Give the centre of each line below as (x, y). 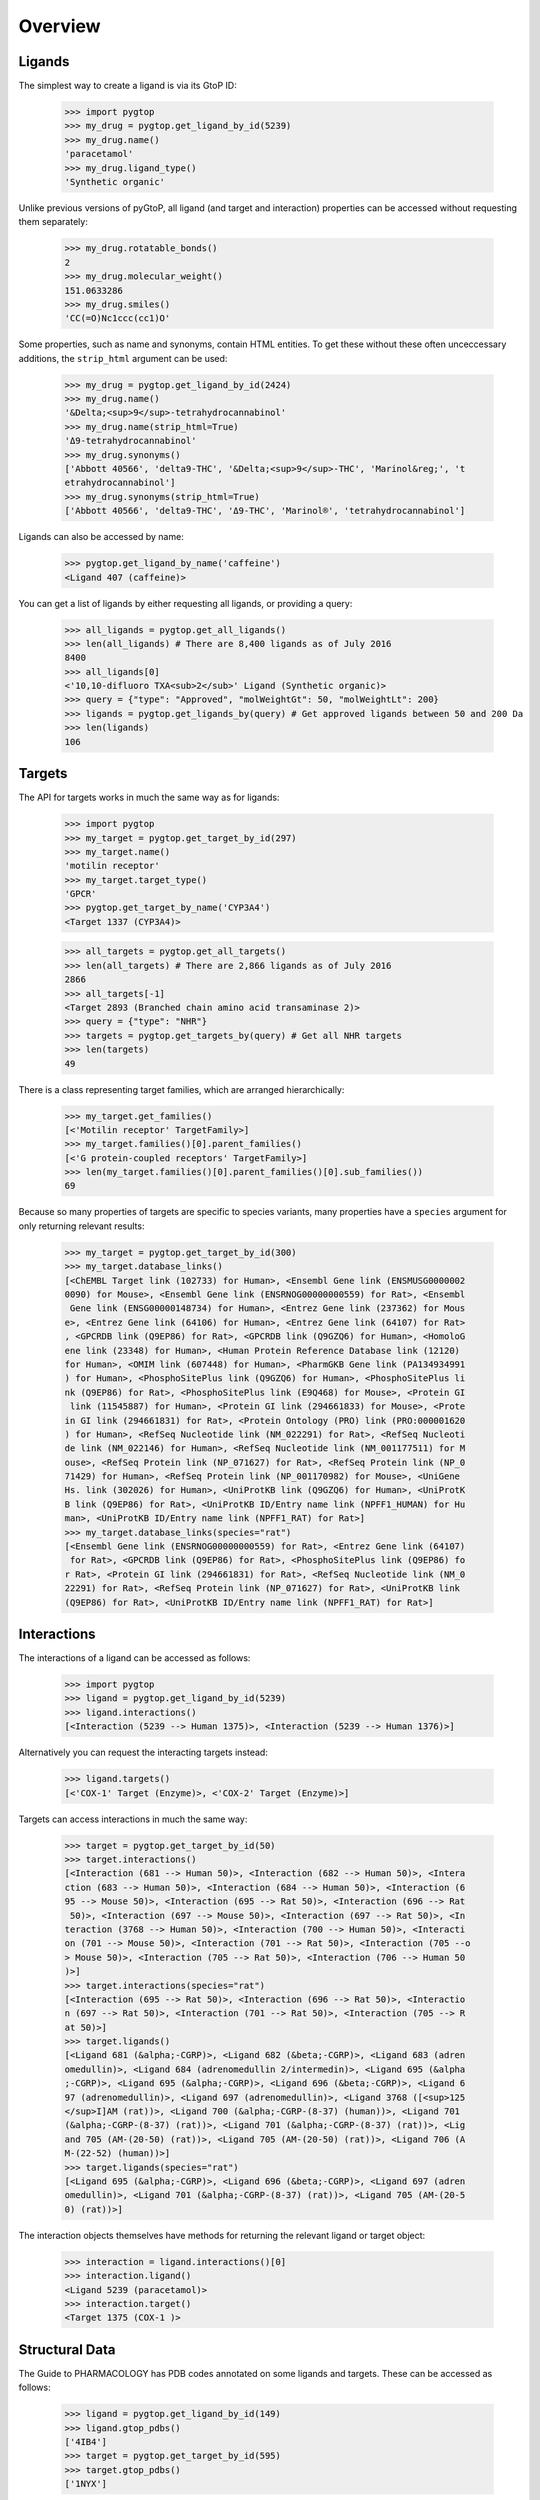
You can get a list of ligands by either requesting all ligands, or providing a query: (185, 603)
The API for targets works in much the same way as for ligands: (149, 797)
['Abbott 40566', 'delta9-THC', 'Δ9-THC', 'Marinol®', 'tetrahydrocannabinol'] (265, 511)
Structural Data (67, 2349)
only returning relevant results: (81, 1226)
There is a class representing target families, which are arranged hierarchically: (181, 1089)
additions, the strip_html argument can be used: (123, 358)
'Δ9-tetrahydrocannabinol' (130, 441)
